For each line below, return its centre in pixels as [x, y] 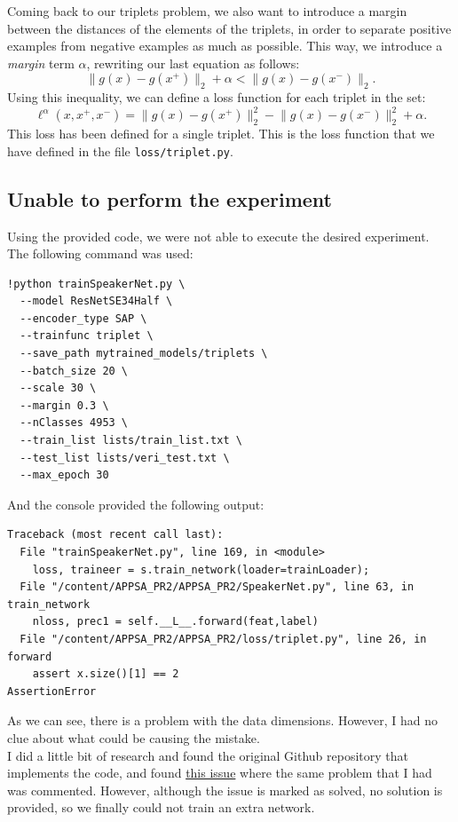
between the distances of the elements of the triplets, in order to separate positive [229, 28]
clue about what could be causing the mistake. [134, 737]
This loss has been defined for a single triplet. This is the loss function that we [221, 134]
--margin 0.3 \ [64, 405]
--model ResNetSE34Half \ [96, 301]
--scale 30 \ [58, 388]
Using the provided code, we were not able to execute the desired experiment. [218, 236]
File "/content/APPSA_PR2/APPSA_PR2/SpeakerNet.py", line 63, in [217, 587]
